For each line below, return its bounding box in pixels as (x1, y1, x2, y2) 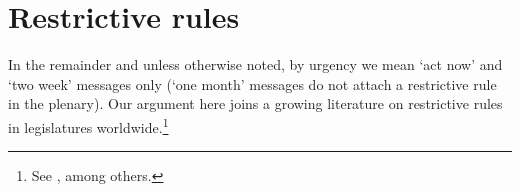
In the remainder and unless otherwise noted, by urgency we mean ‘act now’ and (8, 54, 503, 75)
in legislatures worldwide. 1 (8, 113, 169, 137)
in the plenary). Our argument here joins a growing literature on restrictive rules (8, 93, 503, 114)
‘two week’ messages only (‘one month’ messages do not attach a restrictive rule (8, 73, 497, 94)
